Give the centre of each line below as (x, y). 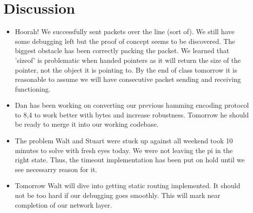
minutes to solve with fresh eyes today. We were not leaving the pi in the (124, 150)
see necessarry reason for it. (56, 169)
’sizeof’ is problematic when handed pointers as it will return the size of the (128, 60)
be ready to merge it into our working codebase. (87, 124)
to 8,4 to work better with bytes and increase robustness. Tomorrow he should (132, 114)
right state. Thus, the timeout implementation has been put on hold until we (130, 160)
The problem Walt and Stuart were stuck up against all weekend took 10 (124, 141)
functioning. (33, 88)
